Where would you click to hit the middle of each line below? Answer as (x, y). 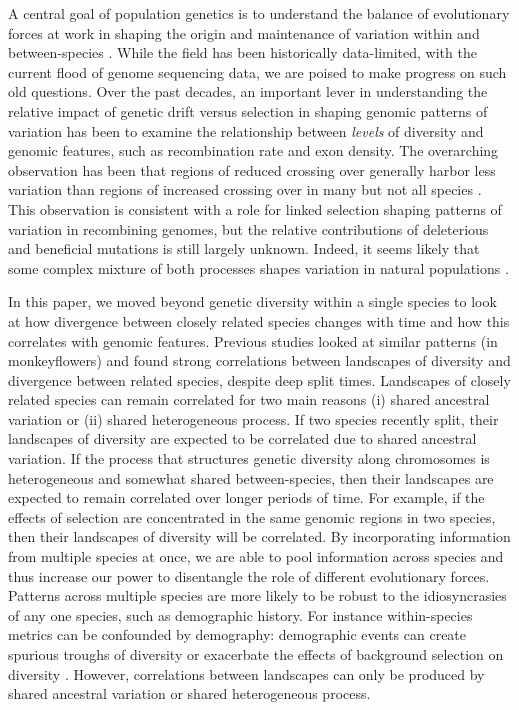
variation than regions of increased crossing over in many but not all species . (245, 189)
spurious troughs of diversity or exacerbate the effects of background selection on (256, 654)
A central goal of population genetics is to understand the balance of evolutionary (259, 13)
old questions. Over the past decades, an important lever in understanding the (248, 91)
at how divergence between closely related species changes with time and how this (259, 320)
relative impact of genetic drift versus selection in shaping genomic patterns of (248, 110)
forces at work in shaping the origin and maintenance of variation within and (244, 32)
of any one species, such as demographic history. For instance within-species (240, 614)
